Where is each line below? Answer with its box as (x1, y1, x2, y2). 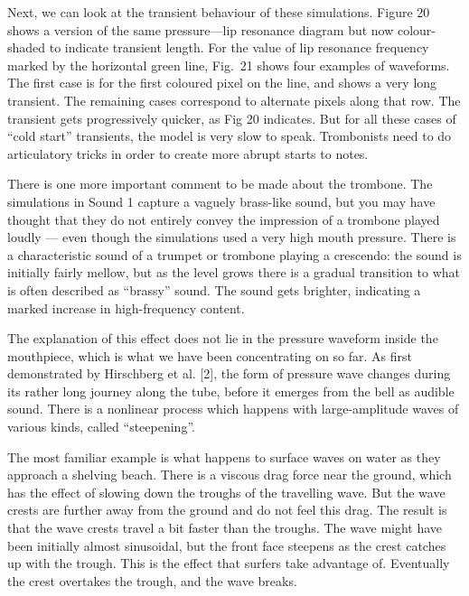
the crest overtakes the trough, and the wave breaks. (7, 571, 297, 590)
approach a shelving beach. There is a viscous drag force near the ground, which (7, 465, 452, 484)
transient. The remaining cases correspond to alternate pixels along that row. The (7, 90, 461, 109)
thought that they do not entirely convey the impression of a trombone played (7, 210, 440, 228)
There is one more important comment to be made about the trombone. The (7, 174, 433, 193)
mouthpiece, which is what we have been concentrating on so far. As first (7, 346, 412, 365)
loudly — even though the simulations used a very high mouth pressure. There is (7, 228, 456, 247)
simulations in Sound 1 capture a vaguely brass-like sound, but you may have (7, 191, 436, 210)
